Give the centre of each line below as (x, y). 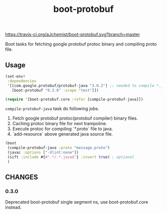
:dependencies (22, 81)
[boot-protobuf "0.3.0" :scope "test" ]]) (55, 90)
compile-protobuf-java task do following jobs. (52, 109)
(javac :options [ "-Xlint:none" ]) (43, 152)
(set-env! (15, 76)
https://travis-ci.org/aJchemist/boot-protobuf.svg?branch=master (73, 35)
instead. (13, 208)
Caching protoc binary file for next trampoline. (60, 124)
